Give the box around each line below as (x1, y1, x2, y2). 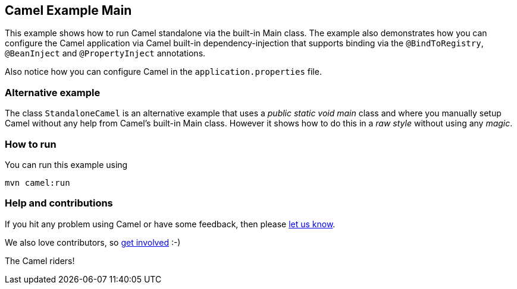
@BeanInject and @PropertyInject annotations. (5, 48, 206, 59)
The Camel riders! (5, 255, 75, 266)
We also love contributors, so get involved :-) (5, 237, 181, 247)
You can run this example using (5, 159, 128, 170)
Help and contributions (5, 197, 113, 209)
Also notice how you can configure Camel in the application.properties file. (5, 66, 322, 77)
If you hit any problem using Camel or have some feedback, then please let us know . (5, 218, 336, 229)
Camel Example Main (5, 3, 132, 18)
